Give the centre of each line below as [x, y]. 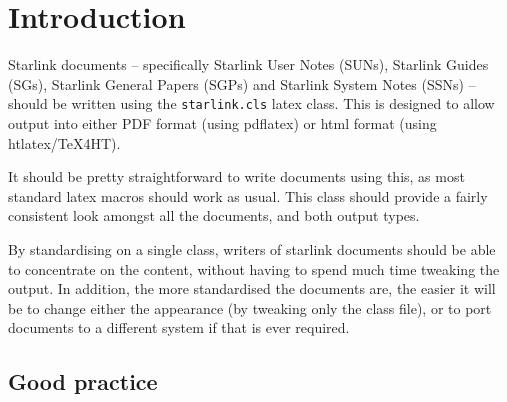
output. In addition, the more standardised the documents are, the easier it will [252, 288]
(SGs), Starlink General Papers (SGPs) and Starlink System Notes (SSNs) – [242, 83]
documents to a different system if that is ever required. [179, 327]
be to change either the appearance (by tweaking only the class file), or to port [250, 307]
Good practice [83, 381]
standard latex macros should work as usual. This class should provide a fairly [248, 195]
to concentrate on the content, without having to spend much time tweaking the [254, 268]
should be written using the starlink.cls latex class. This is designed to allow [251, 103]
